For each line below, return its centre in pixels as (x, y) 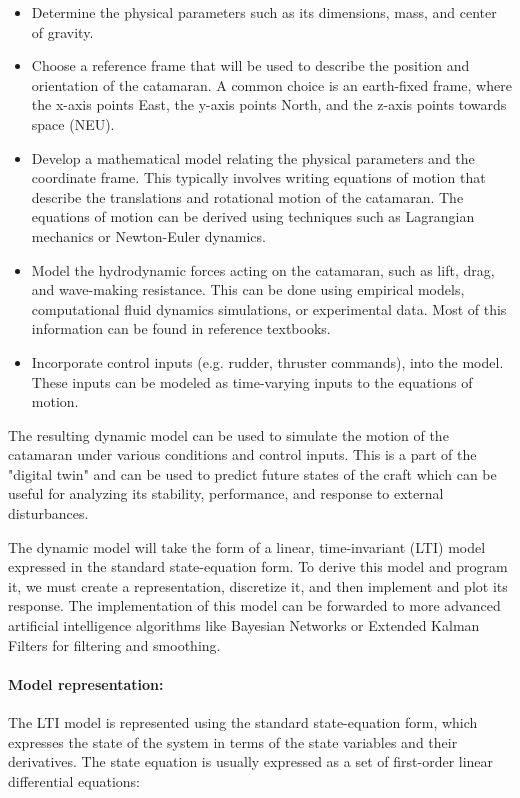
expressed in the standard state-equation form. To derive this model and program (258, 566)
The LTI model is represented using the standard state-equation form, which (243, 722)
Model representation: (86, 683)
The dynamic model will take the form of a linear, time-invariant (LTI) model (247, 546)
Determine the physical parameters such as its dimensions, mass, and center (264, 12)
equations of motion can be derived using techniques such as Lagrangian (253, 216)
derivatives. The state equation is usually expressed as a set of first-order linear (251, 761)
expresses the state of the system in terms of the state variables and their (233, 741)
